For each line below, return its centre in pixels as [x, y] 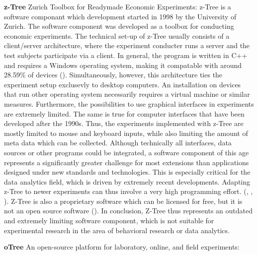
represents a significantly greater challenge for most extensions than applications [127, 162]
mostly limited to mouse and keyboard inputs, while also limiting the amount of [126, 133]
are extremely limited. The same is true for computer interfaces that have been [124, 113]
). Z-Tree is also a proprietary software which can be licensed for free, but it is [123, 201]
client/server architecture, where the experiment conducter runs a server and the [127, 45]
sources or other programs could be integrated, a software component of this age [127, 152]
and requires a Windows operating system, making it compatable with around [123, 65]
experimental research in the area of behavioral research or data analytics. [117, 230]
